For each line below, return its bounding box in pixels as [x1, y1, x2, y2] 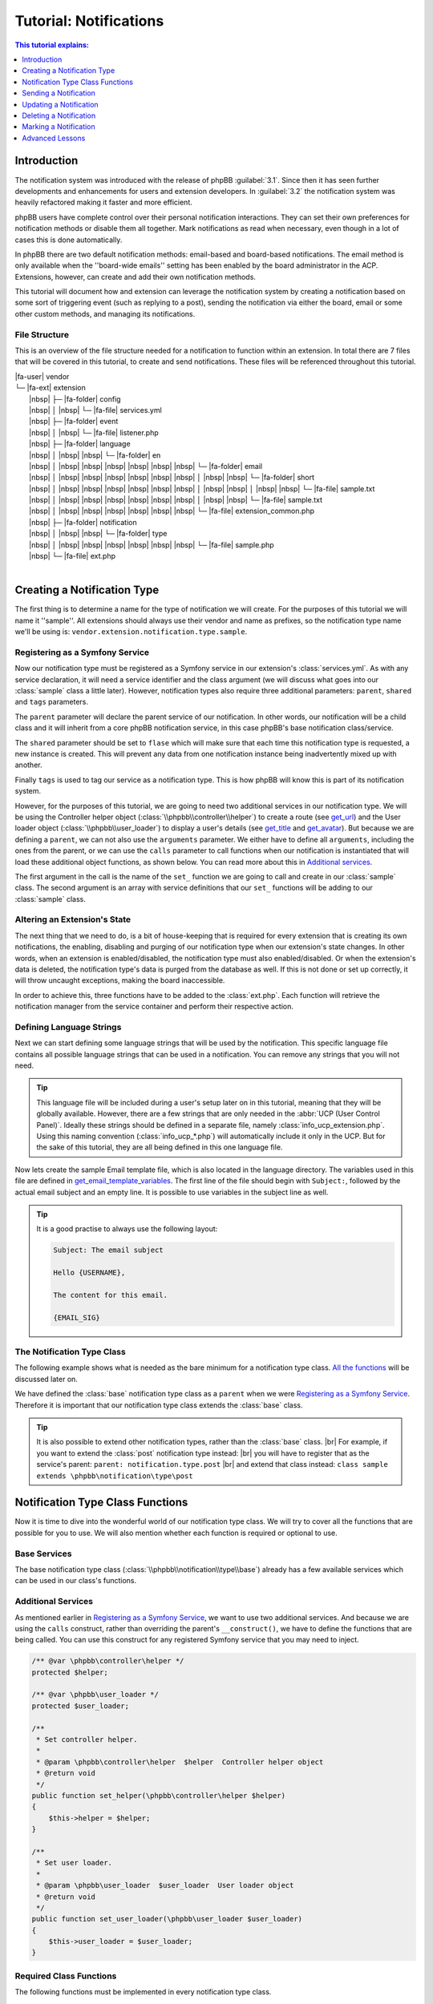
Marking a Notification [22, 122, 95, 131]
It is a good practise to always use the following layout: [36, 1224, 218, 1234]
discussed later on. [14, 1374, 78, 1384]
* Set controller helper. [36, 1735, 138, 1744]
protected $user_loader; [31, 1701, 130, 1711]
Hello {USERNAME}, [53, 1268, 126, 1278]
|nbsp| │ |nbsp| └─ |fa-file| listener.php [29, 427, 160, 437]
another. [14, 760, 42, 770]
